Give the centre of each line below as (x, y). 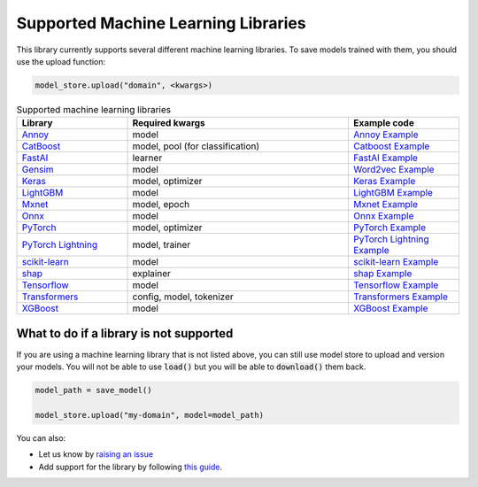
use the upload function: (61, 61)
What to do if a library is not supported (125, 333)
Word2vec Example (393, 170)
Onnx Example (383, 216)
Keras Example (384, 182)
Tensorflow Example (396, 285)
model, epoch (161, 205)
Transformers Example (401, 297)
